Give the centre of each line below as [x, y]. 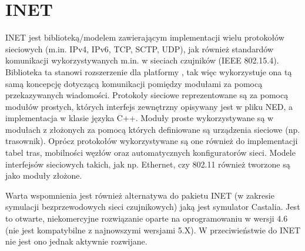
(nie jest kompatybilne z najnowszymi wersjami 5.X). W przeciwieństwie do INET [153, 230]
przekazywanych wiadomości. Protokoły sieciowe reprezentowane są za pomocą [147, 95]
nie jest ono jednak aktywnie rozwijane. [76, 241]
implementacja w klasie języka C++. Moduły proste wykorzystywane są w [140, 118]
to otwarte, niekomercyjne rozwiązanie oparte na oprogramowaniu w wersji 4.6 [147, 218]
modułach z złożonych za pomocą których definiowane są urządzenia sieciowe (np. [153, 129]
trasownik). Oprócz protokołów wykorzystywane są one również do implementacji [152, 141]
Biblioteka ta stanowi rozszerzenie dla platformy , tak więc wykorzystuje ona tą [149, 71]
